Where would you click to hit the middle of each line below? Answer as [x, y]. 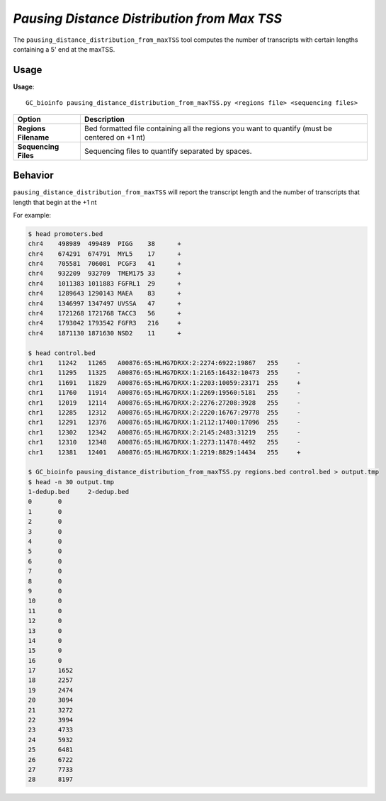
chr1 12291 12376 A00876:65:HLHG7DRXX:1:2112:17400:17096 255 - [164, 422]
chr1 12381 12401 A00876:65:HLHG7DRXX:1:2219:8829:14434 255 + [164, 452]
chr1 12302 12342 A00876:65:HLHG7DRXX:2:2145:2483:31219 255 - [164, 432]
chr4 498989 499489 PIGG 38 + [105, 244]
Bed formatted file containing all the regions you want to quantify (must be [208, 128]
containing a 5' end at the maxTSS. [64, 49]
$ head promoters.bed [66, 234]
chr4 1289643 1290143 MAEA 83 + [105, 293]
